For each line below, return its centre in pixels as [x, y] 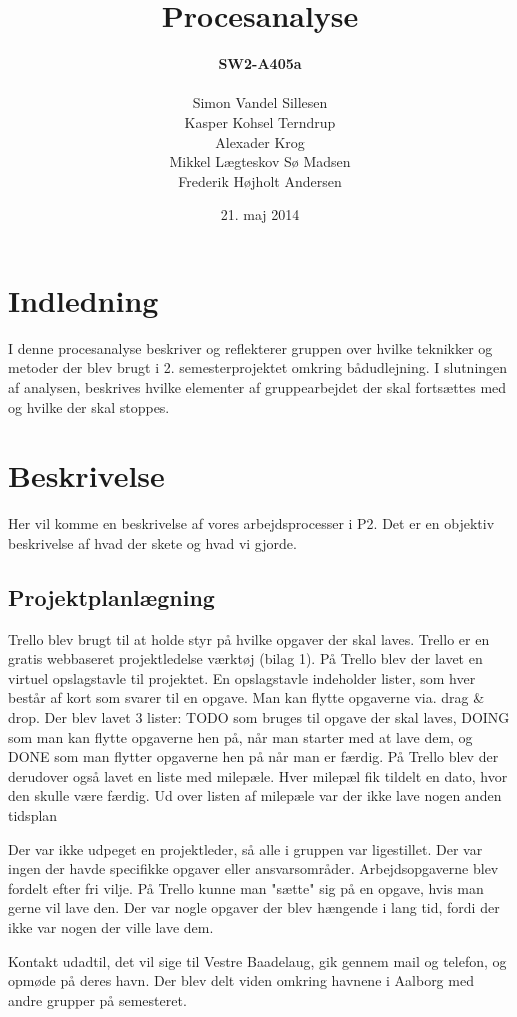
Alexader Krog [260, 141]
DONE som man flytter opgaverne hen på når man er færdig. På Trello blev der [253, 756]
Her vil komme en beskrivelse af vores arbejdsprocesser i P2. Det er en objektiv [251, 523]
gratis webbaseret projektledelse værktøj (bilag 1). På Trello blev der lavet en [245, 658]
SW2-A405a [260, 63]
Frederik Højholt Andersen [260, 180]
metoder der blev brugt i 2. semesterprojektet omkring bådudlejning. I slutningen [258, 367]
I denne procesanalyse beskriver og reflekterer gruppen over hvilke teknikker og [250, 347]
